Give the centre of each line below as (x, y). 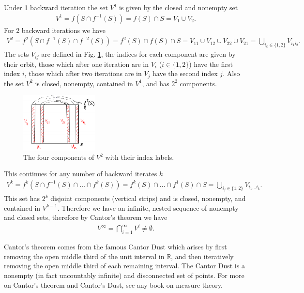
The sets (16, 54)
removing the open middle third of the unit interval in (84, 256)
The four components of (59, 157)
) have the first (211, 64)
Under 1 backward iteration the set (56, 7)
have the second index (185, 73)
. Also (231, 73)
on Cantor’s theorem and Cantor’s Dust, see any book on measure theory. (113, 285)
